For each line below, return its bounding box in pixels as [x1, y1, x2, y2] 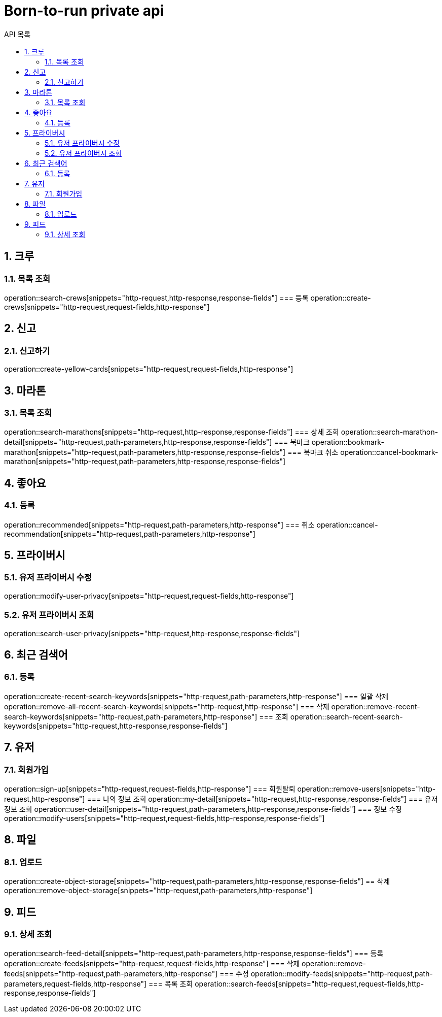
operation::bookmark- [311, 438, 384, 447]
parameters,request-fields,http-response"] [4, 979, 147, 989]
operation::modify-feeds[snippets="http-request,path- [250, 969, 433, 978]
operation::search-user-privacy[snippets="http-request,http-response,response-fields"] [4, 629, 300, 638]
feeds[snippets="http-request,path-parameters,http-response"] [4, 969, 218, 978]
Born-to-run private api [4, 2, 164, 19]
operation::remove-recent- [331, 702, 420, 711]
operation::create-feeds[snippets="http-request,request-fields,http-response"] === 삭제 [4, 959, 300, 968]
